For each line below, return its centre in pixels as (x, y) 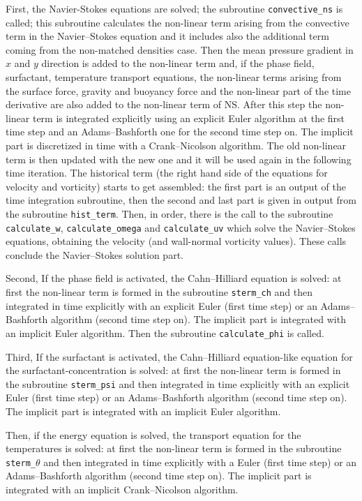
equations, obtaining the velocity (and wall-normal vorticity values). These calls (176, 241)
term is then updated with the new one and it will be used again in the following (179, 159)
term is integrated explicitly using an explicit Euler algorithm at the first (189, 118)
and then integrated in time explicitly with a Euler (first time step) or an (200, 462)
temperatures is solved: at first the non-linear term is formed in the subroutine (174, 448)
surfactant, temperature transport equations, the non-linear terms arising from (174, 77)
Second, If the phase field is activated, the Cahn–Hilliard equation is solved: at (174, 278)
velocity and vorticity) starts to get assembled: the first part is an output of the (176, 186)
